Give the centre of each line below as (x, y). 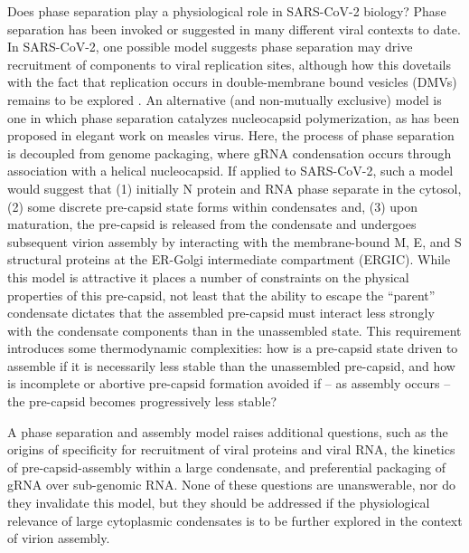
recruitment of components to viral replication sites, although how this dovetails (229, 64)
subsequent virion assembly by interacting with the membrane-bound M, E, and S (234, 241)
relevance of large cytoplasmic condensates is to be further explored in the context (235, 520)
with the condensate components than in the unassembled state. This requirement (234, 330)
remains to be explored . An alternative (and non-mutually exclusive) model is (225, 99)
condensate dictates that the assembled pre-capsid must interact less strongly (221, 313)
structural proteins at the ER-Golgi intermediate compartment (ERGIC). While (229, 259)
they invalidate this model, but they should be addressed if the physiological (219, 503)
